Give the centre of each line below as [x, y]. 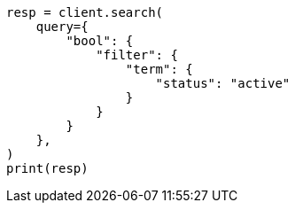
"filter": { [137, 55]
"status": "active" [223, 83]
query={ [62, 27]
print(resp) [47, 168]
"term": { [159, 69]
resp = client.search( [85, 12]
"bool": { [100, 41]
